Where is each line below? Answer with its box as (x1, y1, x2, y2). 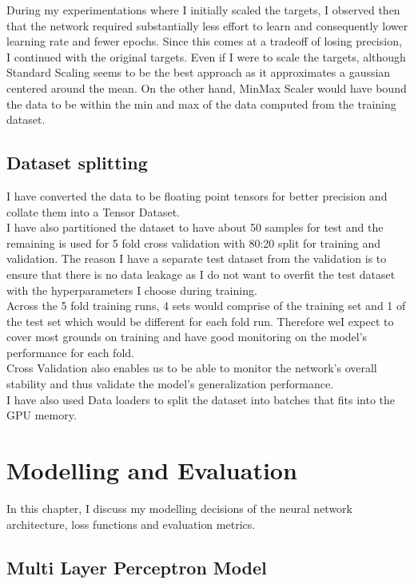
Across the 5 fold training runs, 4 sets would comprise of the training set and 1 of (6, 297, 406, 314)
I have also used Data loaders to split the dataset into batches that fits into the (6, 391, 396, 407)
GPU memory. (6, 407, 77, 423)
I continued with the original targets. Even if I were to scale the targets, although (6, 48, 406, 65)
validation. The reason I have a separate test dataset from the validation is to (6, 250, 387, 267)
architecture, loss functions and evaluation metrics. (6, 515, 256, 532)
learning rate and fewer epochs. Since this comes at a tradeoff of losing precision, (6, 33, 402, 50)
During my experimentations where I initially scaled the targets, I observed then (6, 2, 400, 18)
